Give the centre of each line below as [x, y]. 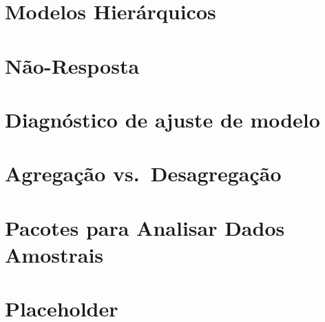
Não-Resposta [72, 65]
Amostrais [54, 254]
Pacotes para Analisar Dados [145, 227]
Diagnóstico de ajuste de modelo [162, 119]
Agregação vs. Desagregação [143, 173]
